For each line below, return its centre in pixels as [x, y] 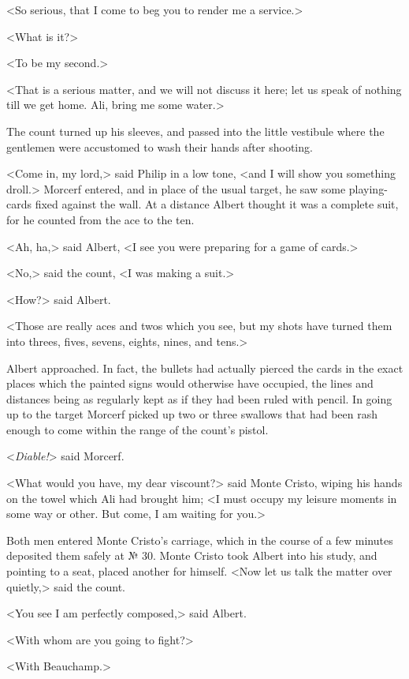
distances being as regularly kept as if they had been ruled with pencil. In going [199, 398]
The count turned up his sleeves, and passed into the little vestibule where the [195, 131]
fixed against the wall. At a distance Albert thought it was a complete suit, [217, 204]
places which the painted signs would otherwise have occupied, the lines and [190, 383]
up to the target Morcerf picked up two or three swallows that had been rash [192, 414]
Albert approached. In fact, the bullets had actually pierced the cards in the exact [205, 368]
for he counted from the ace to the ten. [100, 219]
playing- [368, 188]
